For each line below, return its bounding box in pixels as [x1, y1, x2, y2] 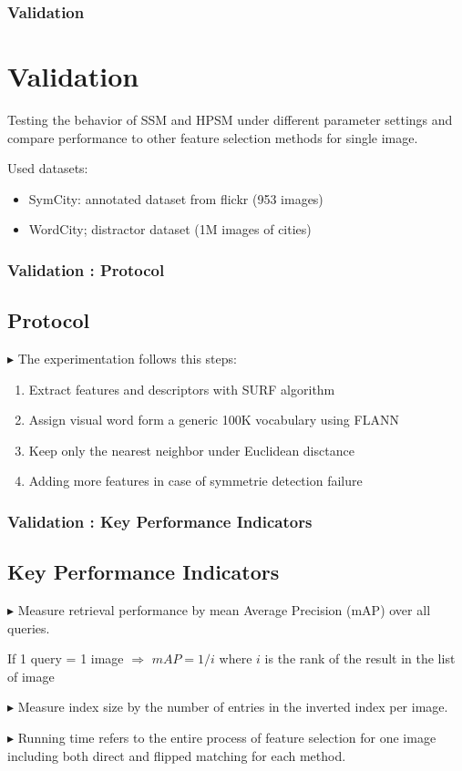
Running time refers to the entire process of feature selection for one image [17, 727, 436, 746]
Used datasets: [7, 159, 88, 178]
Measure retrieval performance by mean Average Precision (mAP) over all [17, 601, 431, 619]
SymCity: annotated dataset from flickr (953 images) [28, 189, 323, 208]
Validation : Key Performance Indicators [7, 509, 313, 532]
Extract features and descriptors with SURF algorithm [28, 379, 335, 398]
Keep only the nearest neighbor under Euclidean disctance [28, 440, 354, 459]
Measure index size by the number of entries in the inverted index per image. [17, 697, 448, 716]
